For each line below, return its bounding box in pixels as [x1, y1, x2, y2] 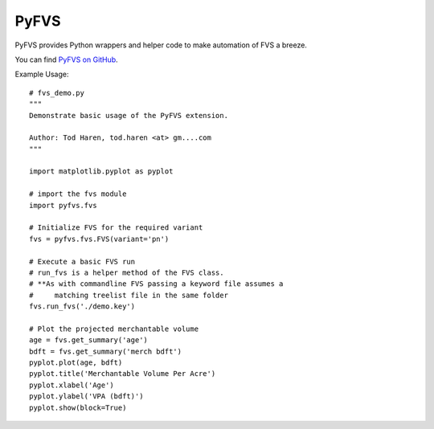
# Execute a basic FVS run [29, 257, 136, 266]
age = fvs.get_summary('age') [29, 336, 149, 345]
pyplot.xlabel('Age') [29, 380, 114, 390]
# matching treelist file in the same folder [29, 290, 229, 300]
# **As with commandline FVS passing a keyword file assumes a [29, 280, 284, 288]
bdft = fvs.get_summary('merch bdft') [29, 346, 182, 356]
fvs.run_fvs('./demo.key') [29, 302, 136, 311]
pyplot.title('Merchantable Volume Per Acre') [29, 370, 216, 378]
